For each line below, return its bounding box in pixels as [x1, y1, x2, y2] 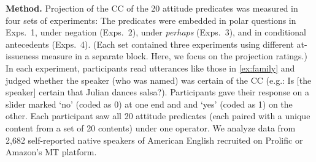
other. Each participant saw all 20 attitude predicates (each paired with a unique [6, 109, 310, 122]
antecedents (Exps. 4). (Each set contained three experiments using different [6, 37, 294, 50]
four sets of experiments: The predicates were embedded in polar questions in [6, 13, 296, 26]
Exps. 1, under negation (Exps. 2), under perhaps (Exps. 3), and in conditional [6, 26, 306, 39]
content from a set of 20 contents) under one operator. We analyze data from [6, 121, 296, 134]
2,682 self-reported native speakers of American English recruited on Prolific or [6, 133, 303, 146]
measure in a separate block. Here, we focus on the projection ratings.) [41, 50, 307, 62]
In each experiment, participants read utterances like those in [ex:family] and [6, 61, 295, 74]
